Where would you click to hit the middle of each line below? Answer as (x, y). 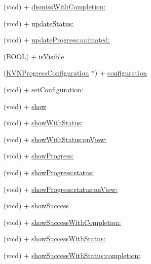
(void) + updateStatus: (39, 23)
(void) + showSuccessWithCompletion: (62, 222)
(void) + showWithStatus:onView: (55, 139)
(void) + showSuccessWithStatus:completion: (72, 255)
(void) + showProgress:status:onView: (61, 189)
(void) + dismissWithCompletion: (55, 6)
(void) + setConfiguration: (43, 89)
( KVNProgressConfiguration (46, 73)
